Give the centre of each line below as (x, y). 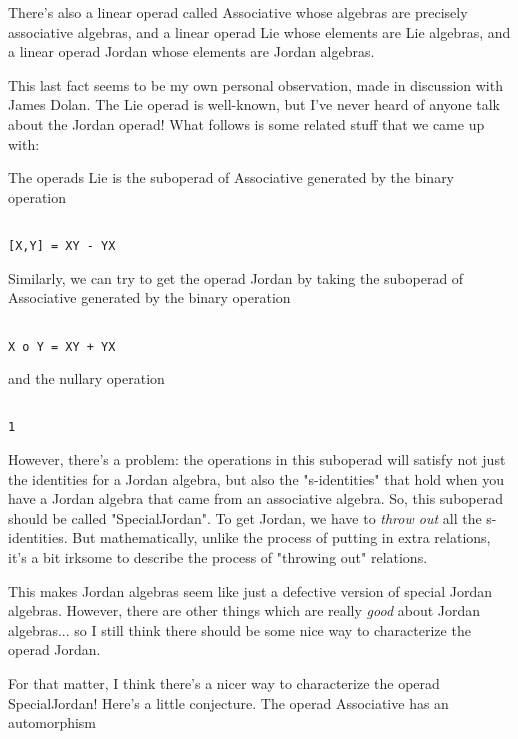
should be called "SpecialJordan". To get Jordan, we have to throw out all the (245, 517)
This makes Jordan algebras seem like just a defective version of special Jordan (250, 590)
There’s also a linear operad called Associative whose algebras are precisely (238, 12)
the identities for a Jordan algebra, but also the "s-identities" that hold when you (256, 478)
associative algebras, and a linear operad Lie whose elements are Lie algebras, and (259, 31)
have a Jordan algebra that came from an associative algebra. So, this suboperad (255, 498)
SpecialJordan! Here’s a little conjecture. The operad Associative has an (228, 702)
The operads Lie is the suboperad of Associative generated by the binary (231, 177)
